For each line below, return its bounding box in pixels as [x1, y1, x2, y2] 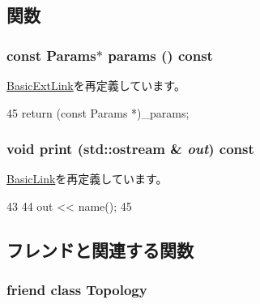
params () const [108, 45, 213, 65]
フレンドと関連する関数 [6, 237, 194, 262]
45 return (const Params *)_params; [6, 104, 190, 121]
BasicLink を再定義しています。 [6, 170, 168, 187]
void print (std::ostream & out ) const [6, 139, 254, 159]
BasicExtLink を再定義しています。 [6, 77, 185, 93]
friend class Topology [6, 280, 147, 300]
